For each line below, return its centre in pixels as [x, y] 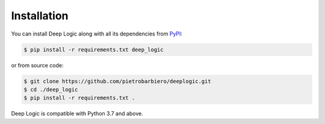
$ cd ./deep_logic [51, 89]
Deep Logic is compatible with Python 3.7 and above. [77, 114]
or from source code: [37, 65]
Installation [40, 16]
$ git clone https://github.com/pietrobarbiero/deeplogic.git [117, 81]
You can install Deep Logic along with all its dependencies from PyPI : [97, 34]
